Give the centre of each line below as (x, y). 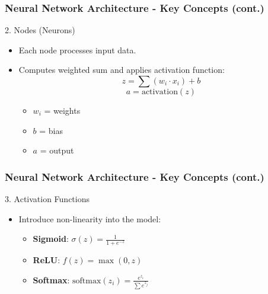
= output (57, 150)
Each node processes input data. (77, 49)
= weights (62, 110)
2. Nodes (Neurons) (40, 30)
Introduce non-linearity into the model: (90, 218)
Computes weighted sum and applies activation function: (122, 70)
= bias (51, 130)
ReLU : (47, 260)
